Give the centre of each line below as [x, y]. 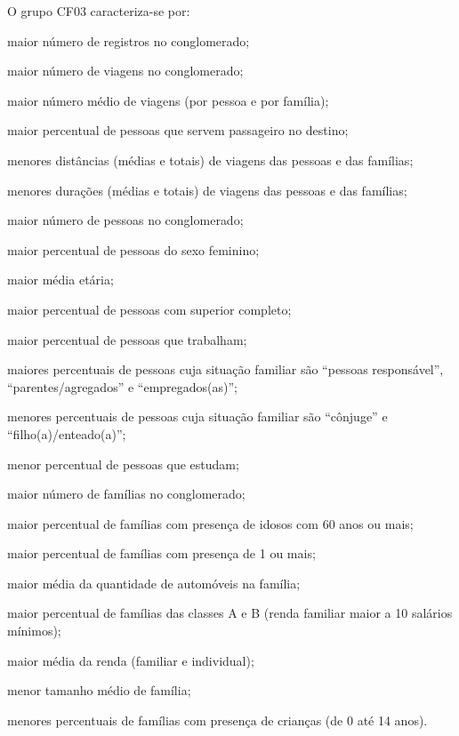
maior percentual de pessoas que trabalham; [127, 339]
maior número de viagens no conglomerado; [125, 71]
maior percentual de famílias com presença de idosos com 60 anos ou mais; [210, 523]
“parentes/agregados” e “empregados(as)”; [122, 386]
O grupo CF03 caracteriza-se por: [99, 11]
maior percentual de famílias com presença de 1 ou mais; [161, 553]
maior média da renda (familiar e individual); [131, 660]
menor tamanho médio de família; [99, 690]
